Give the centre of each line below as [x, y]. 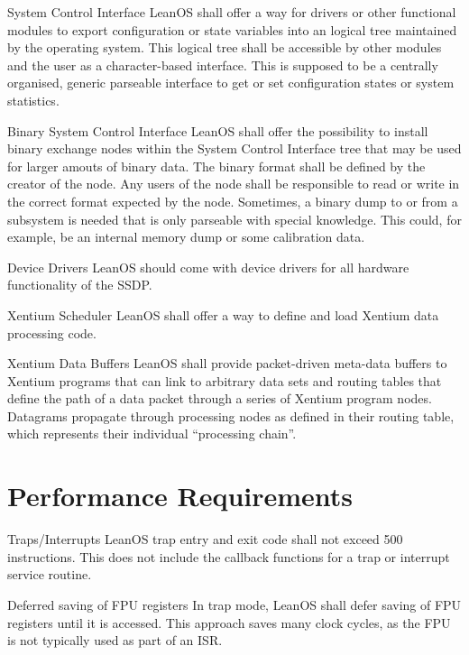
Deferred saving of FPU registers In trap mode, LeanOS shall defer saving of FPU [234, 604]
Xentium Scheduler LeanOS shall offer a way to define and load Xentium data [223, 314]
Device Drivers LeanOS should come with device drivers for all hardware [208, 267]
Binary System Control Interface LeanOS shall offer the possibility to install [218, 130]
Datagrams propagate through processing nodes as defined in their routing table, [231, 415]
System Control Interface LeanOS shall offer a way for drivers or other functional [232, 12]
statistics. [33, 100]
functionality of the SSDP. [80, 285]
